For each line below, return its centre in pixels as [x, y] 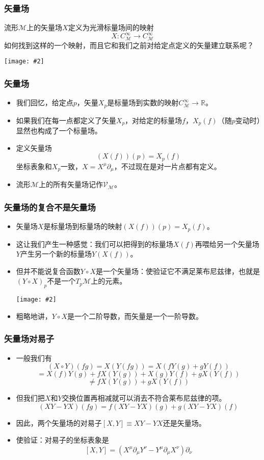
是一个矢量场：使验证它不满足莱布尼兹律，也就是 [178, 271]
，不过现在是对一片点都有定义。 [167, 166]
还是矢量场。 [184, 422]
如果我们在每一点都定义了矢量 [66, 120]
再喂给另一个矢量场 [227, 244]
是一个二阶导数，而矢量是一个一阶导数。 [135, 316]
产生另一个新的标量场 [56, 254]
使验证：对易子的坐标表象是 [62, 440]
